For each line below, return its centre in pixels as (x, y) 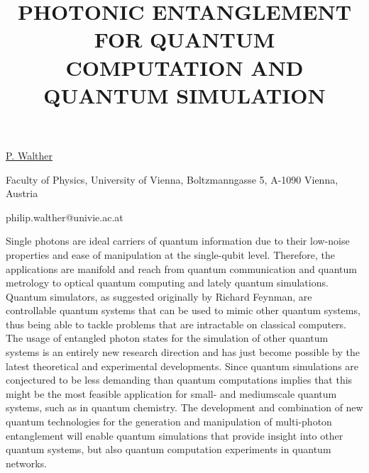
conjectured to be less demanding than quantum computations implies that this (179, 380)
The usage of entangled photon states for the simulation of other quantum (167, 338)
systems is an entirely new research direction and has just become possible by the (183, 352)
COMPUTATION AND (184, 67)
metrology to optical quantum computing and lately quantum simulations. (167, 283)
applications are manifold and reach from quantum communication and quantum (181, 268)
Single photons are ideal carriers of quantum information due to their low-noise (178, 241)
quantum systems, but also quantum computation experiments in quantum (169, 449)
